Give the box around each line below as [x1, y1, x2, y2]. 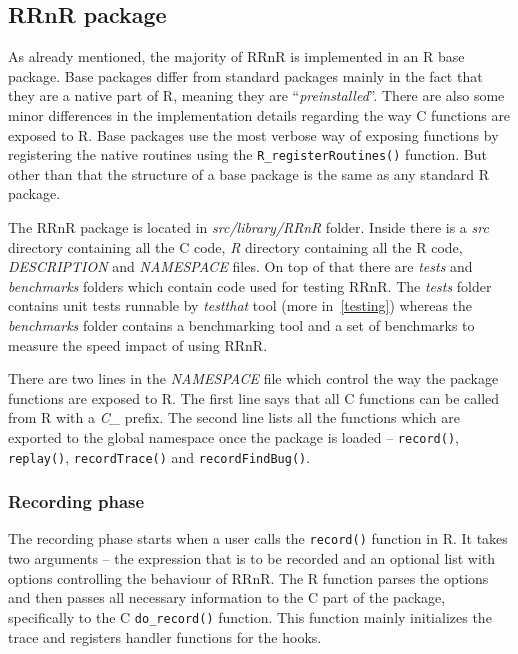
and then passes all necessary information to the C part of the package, [8, 587, 446, 608]
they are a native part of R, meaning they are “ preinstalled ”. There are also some [8, 85, 505, 106]
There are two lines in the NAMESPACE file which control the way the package [8, 368, 499, 389]
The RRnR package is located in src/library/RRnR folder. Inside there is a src [8, 217, 489, 238]
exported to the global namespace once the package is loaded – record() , [8, 426, 460, 447]
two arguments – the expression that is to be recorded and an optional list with [8, 548, 496, 569]
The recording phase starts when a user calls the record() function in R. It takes [8, 528, 508, 549]
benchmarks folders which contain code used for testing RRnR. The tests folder [8, 275, 492, 296]
